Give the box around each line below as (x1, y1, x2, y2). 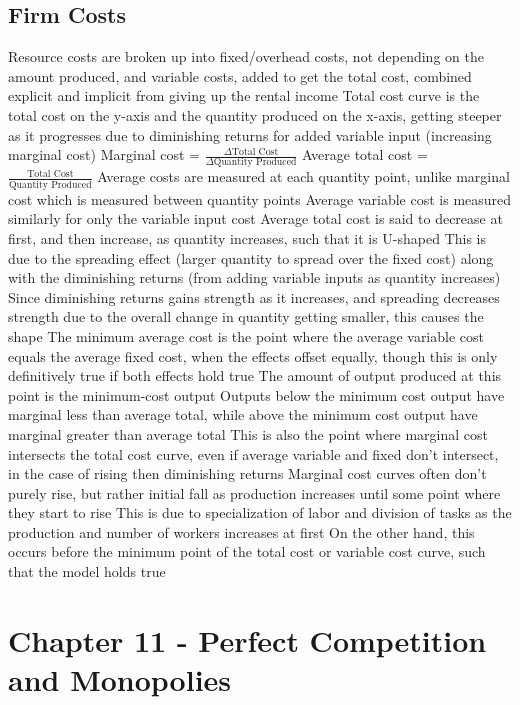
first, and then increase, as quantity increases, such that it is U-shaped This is (8, 227, 487, 248)
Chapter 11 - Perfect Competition (8, 619, 487, 660)
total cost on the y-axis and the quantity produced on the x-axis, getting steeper (8, 104, 502, 125)
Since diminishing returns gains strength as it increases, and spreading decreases (8, 286, 500, 307)
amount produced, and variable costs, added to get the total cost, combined (8, 65, 472, 86)
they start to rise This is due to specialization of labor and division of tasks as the (8, 502, 512, 523)
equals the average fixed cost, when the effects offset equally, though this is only (8, 345, 498, 366)
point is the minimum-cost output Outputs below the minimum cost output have (8, 384, 505, 405)
